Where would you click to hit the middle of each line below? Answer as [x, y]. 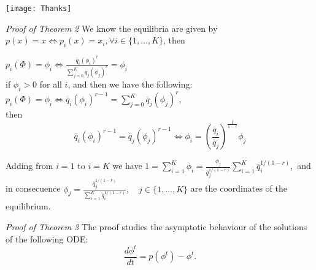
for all [51, 84]
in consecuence [33, 188]
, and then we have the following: [130, 84]
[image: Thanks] [39, 9]
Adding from [29, 166]
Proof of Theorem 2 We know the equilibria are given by [112, 28]
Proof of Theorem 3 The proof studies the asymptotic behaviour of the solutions [156, 227]
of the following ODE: [47, 238]
